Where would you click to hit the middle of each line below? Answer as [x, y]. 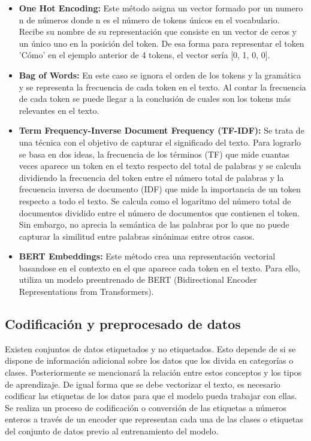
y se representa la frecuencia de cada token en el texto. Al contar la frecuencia [162, 87]
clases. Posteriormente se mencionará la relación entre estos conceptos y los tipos [153, 372]
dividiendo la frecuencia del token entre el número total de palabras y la [151, 177]
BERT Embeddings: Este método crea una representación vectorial [147, 256]
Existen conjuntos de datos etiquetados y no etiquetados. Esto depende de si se [150, 348]
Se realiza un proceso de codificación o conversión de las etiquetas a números [146, 407]
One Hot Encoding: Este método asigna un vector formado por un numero [161, 8]
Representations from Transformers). [86, 292]
